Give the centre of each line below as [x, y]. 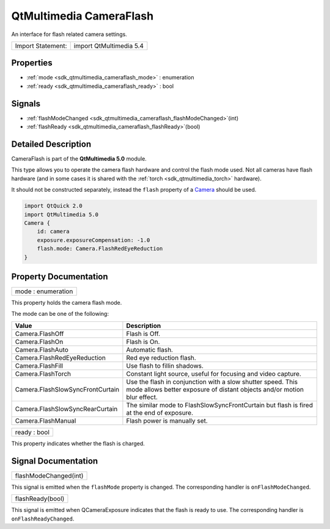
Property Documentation [60, 276]
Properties [32, 63]
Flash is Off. [143, 334]
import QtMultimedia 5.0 [61, 214]
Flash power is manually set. [167, 420]
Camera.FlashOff [39, 334]
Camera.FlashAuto [42, 349]
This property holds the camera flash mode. [67, 303]
